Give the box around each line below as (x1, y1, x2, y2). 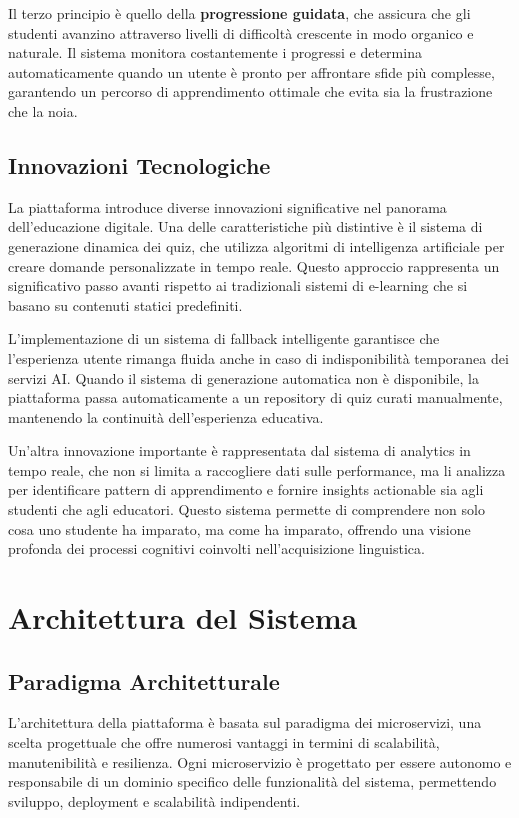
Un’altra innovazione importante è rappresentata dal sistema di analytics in (8, 440, 471, 461)
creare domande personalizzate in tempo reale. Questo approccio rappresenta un (8, 255, 500, 276)
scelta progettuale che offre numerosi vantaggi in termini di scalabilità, (8, 732, 440, 753)
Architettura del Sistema (8, 597, 358, 638)
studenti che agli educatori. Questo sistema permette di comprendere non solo (8, 499, 485, 520)
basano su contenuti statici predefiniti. (8, 294, 243, 315)
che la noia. (8, 100, 78, 121)
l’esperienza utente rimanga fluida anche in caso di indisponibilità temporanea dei (8, 347, 509, 368)
